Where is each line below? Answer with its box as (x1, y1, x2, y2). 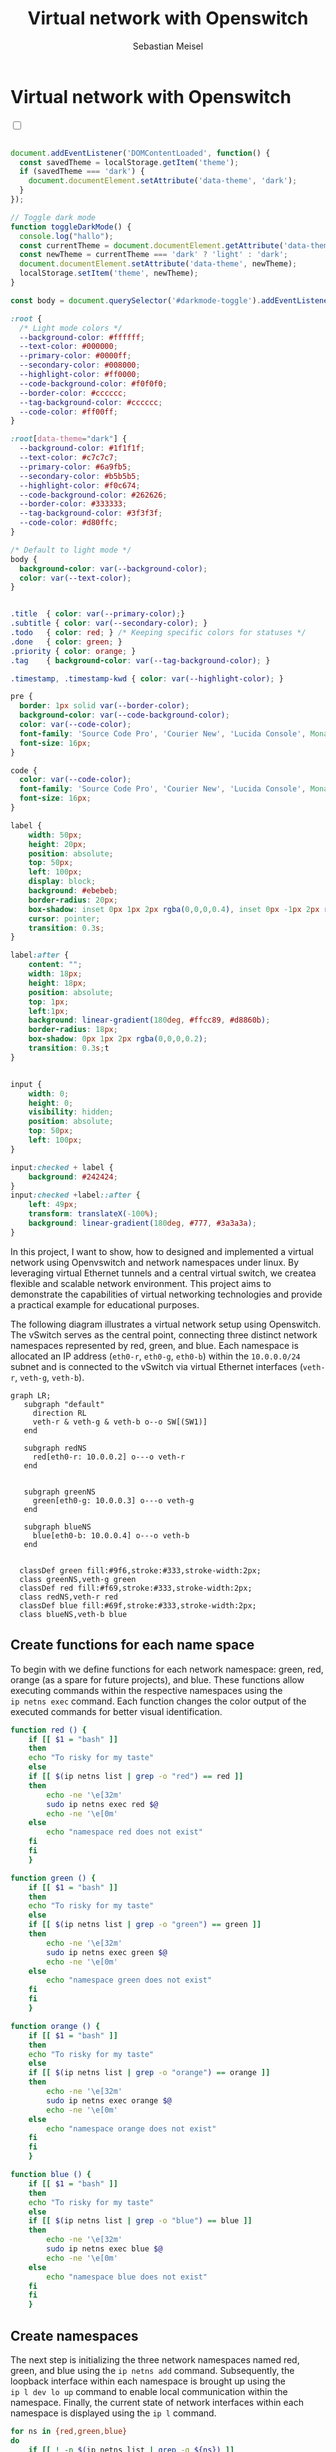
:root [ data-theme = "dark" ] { (10, 434, 128, 444)
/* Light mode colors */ (19, 323, 123, 333)
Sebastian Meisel (132, 40, 204, 52)
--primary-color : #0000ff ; (19, 351, 132, 361)
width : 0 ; (28, 1088, 70, 1099)
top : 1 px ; (28, 997, 70, 1007)
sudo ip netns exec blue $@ (46, 2244, 163, 2254)
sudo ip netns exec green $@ (46, 1947, 168, 1957)
